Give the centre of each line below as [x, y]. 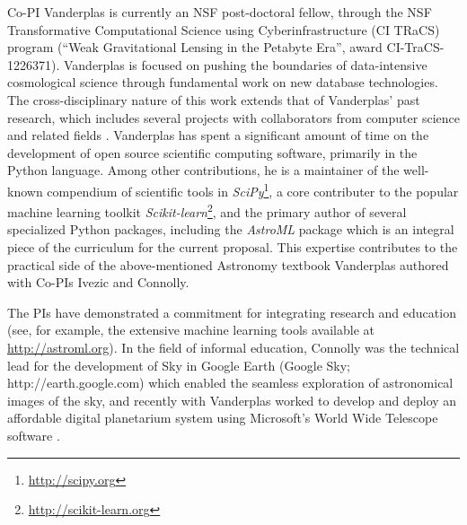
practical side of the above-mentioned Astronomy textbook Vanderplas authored [228, 264]
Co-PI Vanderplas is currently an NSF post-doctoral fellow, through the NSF [220, 12]
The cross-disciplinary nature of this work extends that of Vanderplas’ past [214, 99]
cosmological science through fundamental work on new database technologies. [223, 82]
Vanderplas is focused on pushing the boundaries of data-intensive [245, 64]
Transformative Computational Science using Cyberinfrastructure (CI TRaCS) [224, 29]
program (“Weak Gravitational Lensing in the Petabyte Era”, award [195, 47]
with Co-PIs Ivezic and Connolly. [98, 282]
